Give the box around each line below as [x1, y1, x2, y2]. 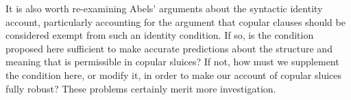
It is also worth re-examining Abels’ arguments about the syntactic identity [5, 1, 323, 15]
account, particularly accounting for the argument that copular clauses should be [5, 14, 346, 29]
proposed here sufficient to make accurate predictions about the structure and [5, 41, 332, 55]
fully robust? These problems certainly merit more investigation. [5, 81, 276, 95]
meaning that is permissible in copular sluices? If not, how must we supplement [5, 54, 339, 69]
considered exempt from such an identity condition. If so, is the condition [5, 28, 314, 42]
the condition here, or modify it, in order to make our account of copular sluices [5, 67, 342, 82]
